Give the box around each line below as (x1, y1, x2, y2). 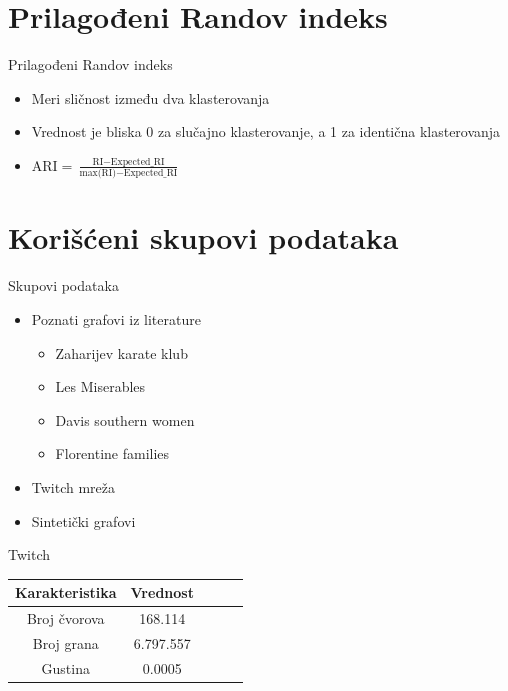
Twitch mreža (31, 476, 116, 497)
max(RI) (79, 168, 117, 179)
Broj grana (32, 632, 99, 653)
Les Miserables (55, 376, 146, 397)
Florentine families (55, 443, 170, 464)
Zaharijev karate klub (55, 342, 188, 363)
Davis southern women (55, 409, 195, 430)
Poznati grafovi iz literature (31, 308, 201, 329)
